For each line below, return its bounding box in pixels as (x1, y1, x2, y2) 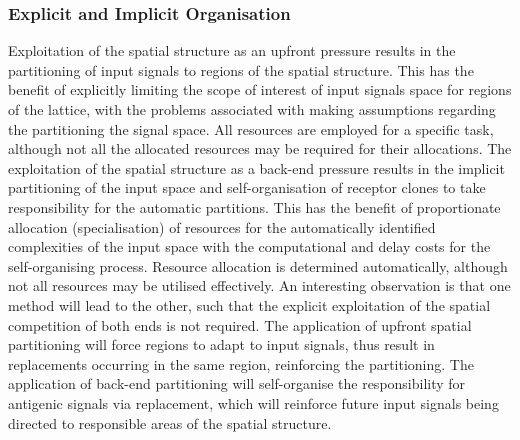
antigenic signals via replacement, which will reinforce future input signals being (8, 392, 499, 413)
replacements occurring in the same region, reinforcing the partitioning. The (8, 353, 474, 374)
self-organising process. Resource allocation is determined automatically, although (8, 255, 508, 276)
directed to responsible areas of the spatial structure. (8, 412, 332, 433)
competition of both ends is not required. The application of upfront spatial (8, 314, 472, 335)
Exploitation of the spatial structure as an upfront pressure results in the (8, 40, 456, 61)
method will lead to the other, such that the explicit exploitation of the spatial (8, 294, 491, 315)
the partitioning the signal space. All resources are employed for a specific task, (8, 118, 494, 139)
